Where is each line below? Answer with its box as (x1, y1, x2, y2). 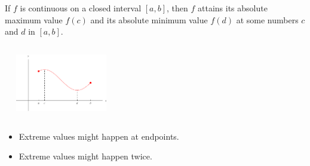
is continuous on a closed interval (20, 2, 142, 14)
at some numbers (236, 13, 299, 26)
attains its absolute (197, 2, 268, 14)
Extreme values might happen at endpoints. (19, 130, 179, 142)
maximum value (5, 13, 63, 26)
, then (167, 2, 188, 14)
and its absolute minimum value (90, 13, 208, 26)
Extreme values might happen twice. (19, 150, 152, 162)
